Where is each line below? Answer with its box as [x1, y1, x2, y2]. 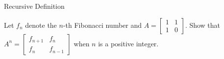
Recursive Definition [4, 1, 65, 11]
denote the [25, 20, 57, 30]
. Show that [185, 20, 221, 30]
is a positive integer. [98, 38, 159, 48]
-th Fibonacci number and [63, 20, 142, 30]
